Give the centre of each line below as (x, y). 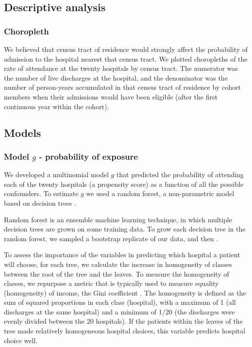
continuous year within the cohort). (57, 106)
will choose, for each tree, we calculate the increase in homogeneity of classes (118, 264)
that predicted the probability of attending (180, 174)
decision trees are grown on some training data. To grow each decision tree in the (125, 229)
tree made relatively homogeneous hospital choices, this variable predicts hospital (125, 331)
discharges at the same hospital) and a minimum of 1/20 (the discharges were (119, 311)
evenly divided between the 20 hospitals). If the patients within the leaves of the (123, 321)
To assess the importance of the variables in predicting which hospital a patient (122, 255)
